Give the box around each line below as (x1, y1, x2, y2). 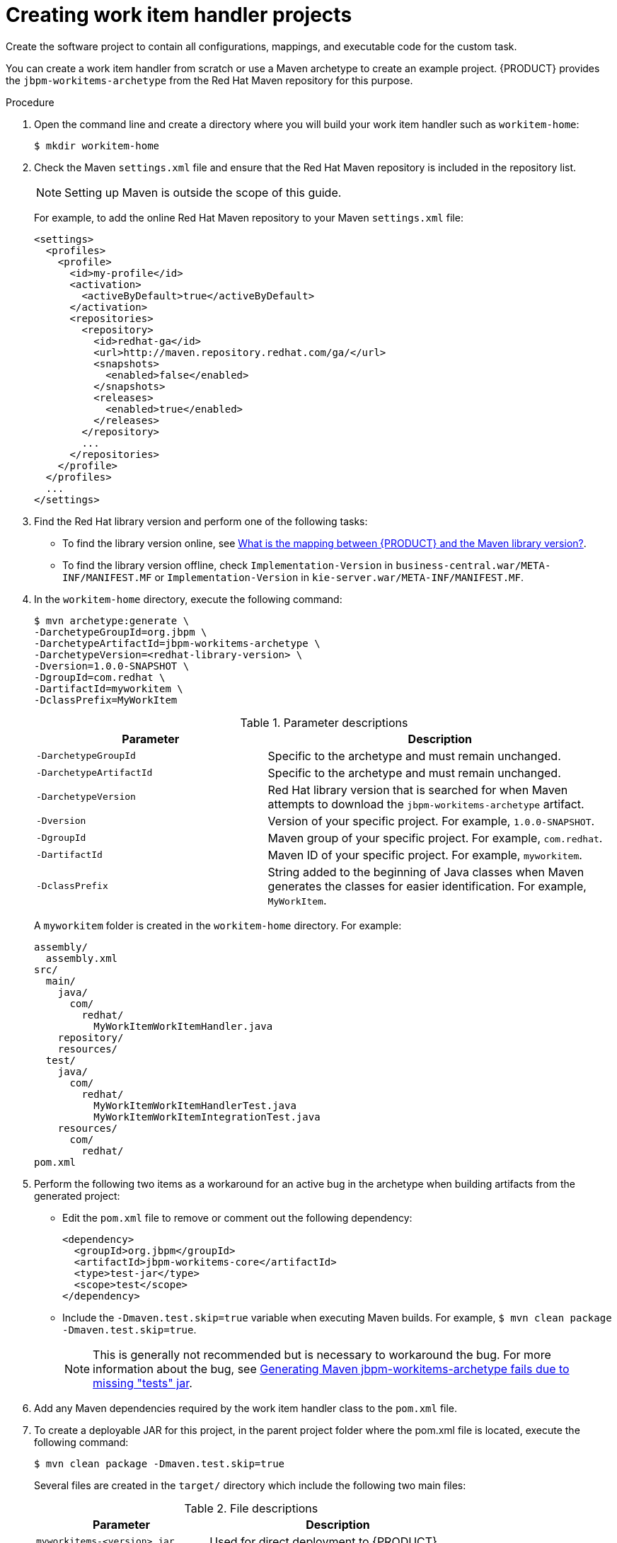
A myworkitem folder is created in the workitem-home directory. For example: (34, 919, 402, 931)
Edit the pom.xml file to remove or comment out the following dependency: (62, 1211, 413, 1224)
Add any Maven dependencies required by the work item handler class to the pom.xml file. (34, 1401, 458, 1414)
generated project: (34, 1189, 120, 1202)
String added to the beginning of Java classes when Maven (267, 864, 584, 879)
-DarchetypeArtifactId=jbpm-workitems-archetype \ (34, 637, 321, 649)
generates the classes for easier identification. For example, (267, 878, 587, 893)
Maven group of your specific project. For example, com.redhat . (267, 830, 603, 845)
